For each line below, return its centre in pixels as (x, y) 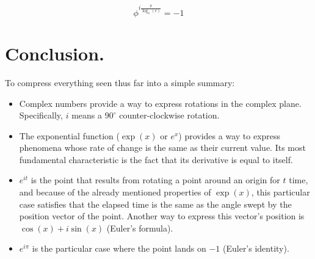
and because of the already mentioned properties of (115, 192)
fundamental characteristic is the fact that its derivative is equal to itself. (156, 159)
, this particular (281, 192)
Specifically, (41, 115)
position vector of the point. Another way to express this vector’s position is (162, 216)
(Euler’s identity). (256, 248)
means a (87, 115)
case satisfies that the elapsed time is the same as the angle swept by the (155, 204)
